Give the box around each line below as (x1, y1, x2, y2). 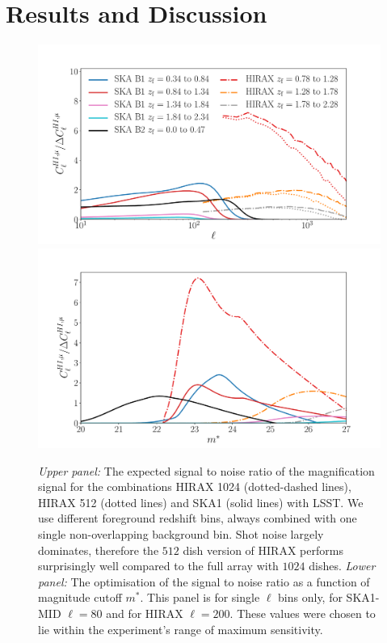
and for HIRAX (106, 605, 183, 622)
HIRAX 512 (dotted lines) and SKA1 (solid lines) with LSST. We (38, 493, 364, 510)
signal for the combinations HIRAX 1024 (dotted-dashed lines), (38, 478, 351, 495)
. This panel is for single (140, 589, 260, 606)
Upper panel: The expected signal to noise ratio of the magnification (38, 462, 375, 479)
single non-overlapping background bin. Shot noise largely (38, 526, 324, 543)
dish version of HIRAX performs (183, 541, 343, 558)
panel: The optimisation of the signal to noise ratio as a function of (38, 573, 370, 590)
